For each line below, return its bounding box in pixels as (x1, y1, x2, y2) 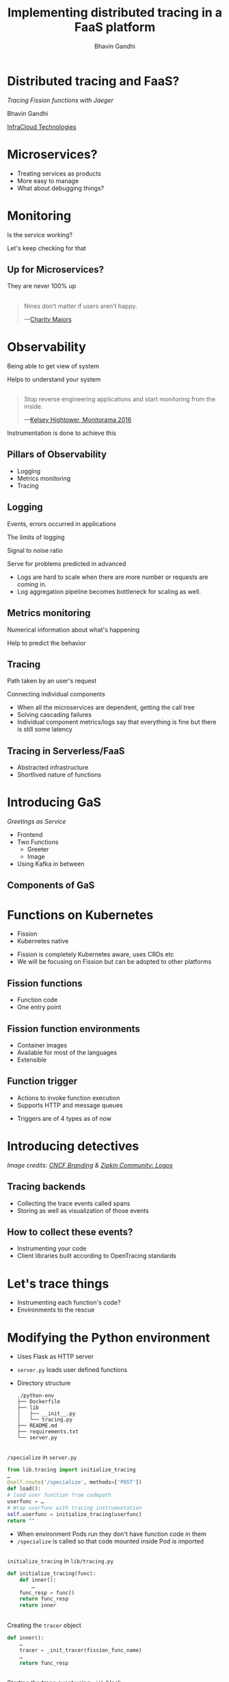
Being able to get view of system (7, 362, 100, 370)
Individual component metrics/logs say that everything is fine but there (16, 718, 217, 726)
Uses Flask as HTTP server (16, 1353, 94, 1361)
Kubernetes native (16, 937, 69, 945)
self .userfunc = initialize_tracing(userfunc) (7, 1511, 142, 1517)
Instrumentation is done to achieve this (7, 429, 116, 437)
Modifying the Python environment (7, 1329, 211, 1345)
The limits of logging (7, 533, 65, 541)
